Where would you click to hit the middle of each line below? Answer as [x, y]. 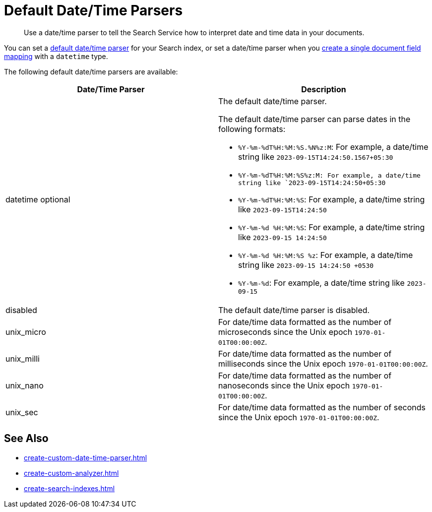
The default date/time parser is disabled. [294, 310]
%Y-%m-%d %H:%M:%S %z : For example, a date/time [326, 255]
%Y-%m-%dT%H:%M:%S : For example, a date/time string [332, 199]
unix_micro [26, 332]
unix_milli [23, 358]
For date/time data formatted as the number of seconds [322, 407]
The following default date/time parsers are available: [91, 71]
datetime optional [38, 200]
